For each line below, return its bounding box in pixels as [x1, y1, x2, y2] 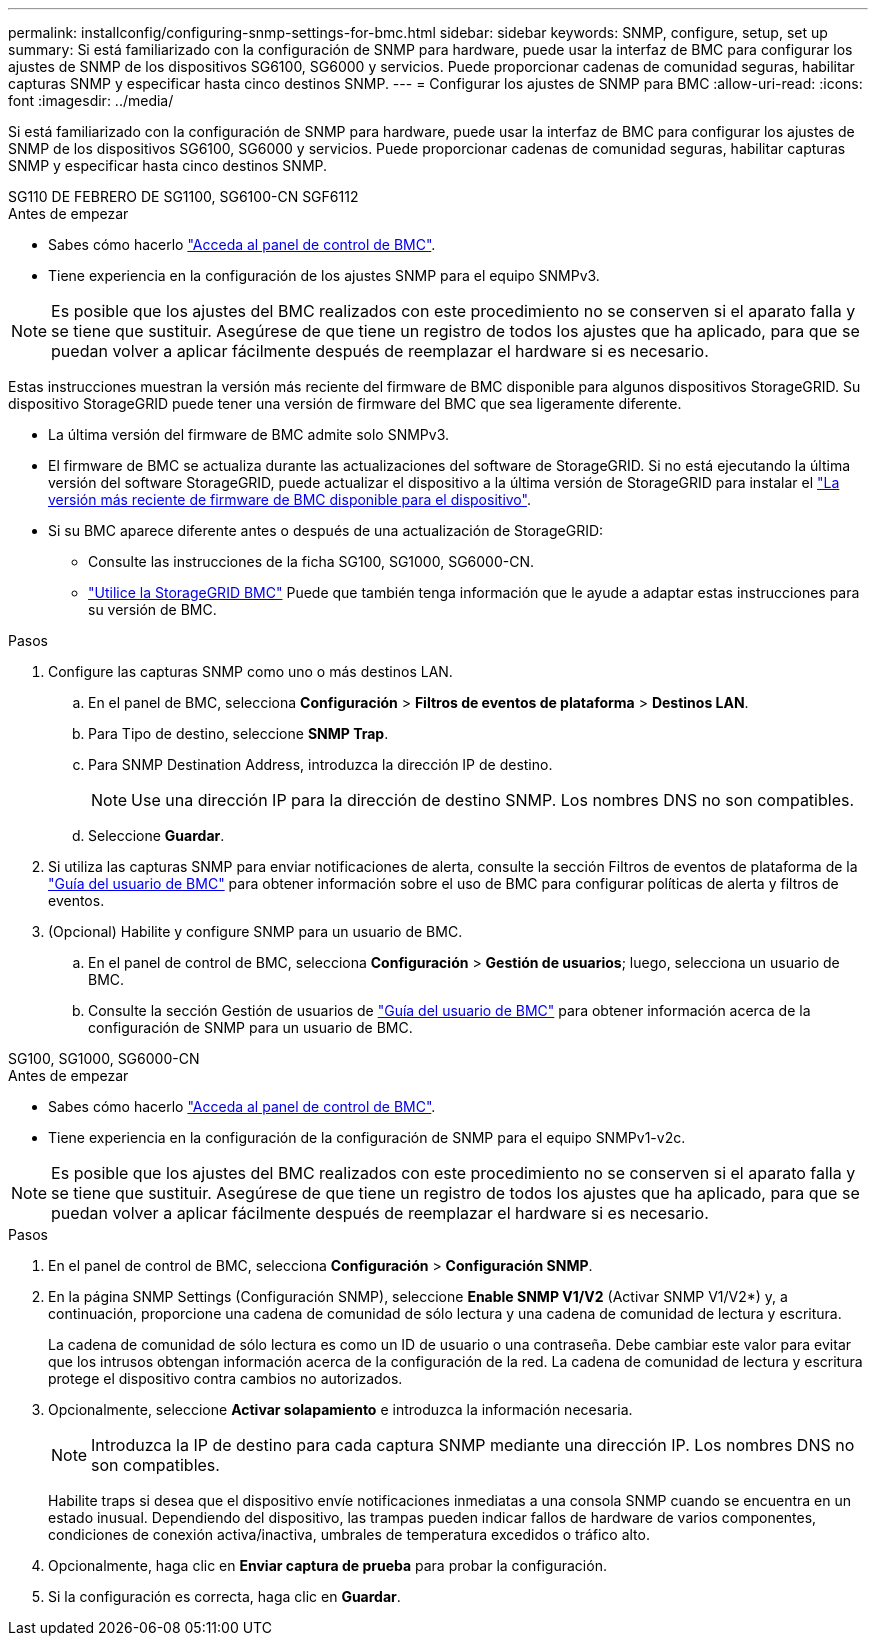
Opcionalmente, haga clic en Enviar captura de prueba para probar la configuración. [48, 1557, 607, 1574]
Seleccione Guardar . [88, 827, 225, 844]
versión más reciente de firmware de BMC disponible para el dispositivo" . [48, 491, 531, 508]
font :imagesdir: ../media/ [8, 92, 174, 109]
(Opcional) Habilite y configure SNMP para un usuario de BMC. [48, 923, 463, 940]
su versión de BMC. [88, 601, 217, 618]
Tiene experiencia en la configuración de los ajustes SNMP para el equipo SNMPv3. [48, 267, 600, 284]
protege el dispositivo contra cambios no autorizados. [48, 1370, 403, 1387]
